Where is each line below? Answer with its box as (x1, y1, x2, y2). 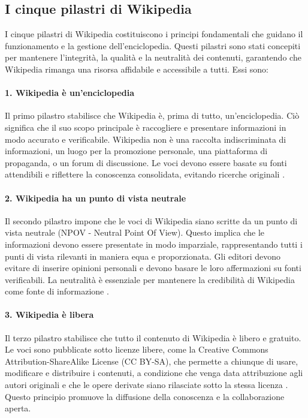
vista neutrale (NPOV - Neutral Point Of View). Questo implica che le (5, 226, 265, 239)
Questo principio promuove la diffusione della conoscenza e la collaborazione (5, 390, 285, 402)
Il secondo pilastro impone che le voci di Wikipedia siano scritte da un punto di (5, 214, 298, 227)
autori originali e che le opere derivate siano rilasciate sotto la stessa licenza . (5, 378, 288, 391)
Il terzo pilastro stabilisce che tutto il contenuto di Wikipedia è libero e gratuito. (5, 331, 301, 344)
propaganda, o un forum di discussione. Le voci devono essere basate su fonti (5, 156, 287, 169)
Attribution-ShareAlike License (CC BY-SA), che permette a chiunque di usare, (5, 354, 298, 367)
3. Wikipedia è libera (5, 308, 94, 321)
